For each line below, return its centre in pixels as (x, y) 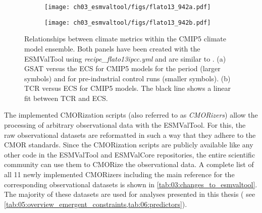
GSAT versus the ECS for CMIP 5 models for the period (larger (122, 68)
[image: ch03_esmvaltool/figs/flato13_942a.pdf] (128, 7)
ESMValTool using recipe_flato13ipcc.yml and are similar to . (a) (125, 58)
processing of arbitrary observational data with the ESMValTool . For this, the (125, 125)
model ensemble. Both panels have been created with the (112, 48)
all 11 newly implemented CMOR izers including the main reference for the (119, 174)
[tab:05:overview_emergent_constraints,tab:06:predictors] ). (96, 204)
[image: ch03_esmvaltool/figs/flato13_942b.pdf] (128, 22)
